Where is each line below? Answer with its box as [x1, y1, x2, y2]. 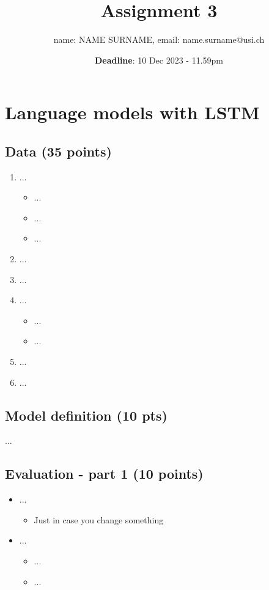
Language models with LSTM [5, 100, 260, 125]
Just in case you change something [34, 513, 164, 526]
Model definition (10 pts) [5, 405, 168, 424]
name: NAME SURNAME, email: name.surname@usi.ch [53, 33, 265, 46]
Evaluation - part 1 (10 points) [5, 464, 204, 483]
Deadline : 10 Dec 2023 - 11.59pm [94, 53, 224, 66]
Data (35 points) [5, 141, 112, 160]
